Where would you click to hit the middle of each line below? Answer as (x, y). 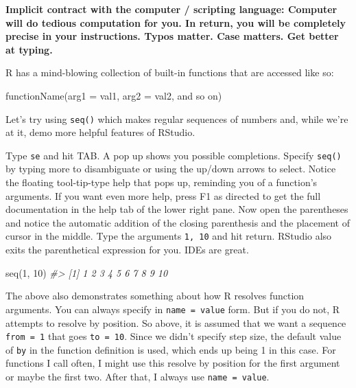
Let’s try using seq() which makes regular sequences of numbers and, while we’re (177, 118)
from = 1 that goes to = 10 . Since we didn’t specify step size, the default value (174, 336)
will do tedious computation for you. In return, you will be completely (176, 22)
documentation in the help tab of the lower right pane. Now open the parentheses (177, 209)
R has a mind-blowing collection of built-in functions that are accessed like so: (170, 72)
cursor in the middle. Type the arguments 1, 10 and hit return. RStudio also (169, 236)
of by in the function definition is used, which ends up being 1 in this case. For (171, 349)
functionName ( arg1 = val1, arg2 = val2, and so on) (114, 95)
